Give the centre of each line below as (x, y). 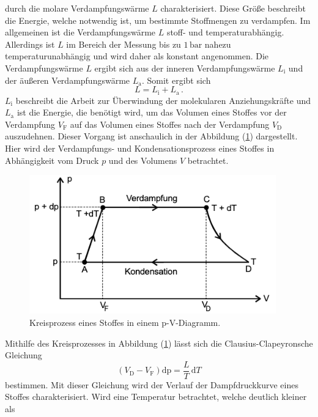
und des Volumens (143, 160)
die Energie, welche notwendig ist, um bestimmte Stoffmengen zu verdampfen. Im (158, 20)
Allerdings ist (30, 44)
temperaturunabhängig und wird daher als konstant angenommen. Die (137, 56)
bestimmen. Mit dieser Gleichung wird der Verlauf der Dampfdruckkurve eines (152, 384)
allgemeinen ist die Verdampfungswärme (80, 32)
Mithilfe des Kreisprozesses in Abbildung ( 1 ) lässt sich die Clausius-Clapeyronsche (159, 343)
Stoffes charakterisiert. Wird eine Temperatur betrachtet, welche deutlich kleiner (156, 397)
